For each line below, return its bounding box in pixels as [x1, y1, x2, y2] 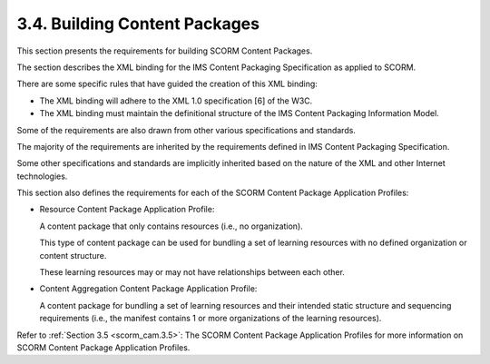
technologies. [16, 171, 68, 182]
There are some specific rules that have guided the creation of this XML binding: [16, 78, 318, 90]
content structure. [39, 250, 107, 261]
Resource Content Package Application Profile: [39, 204, 215, 215]
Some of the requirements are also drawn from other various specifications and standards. [16, 124, 356, 135]
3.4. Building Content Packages [16, 14, 260, 34]
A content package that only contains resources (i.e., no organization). [39, 221, 303, 231]
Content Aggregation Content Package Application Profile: [39, 283, 258, 294]
